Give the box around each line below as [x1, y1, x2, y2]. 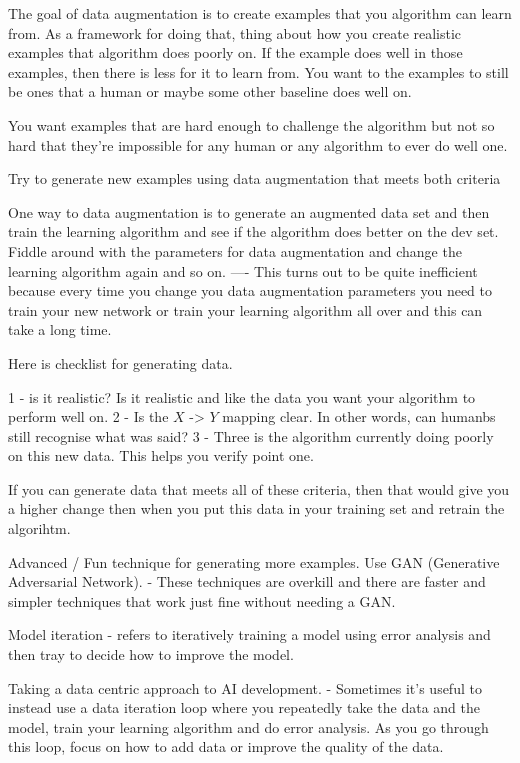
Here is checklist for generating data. [8, 352, 233, 373]
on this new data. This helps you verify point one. [8, 445, 314, 466]
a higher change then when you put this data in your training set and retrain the [8, 498, 505, 519]
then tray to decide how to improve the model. [8, 644, 294, 665]
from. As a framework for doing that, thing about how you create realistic [8, 22, 462, 43]
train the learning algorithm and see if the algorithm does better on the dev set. [8, 221, 499, 242]
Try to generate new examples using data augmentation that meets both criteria [8, 168, 501, 189]
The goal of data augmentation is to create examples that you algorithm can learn [8, 3, 512, 23]
